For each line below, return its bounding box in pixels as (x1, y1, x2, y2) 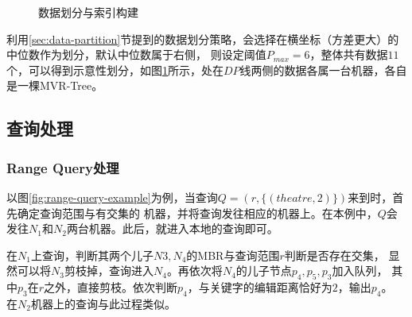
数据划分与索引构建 (38, 4, 138, 20)
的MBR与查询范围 (186, 246, 280, 263)
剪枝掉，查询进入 (64, 262, 154, 279)
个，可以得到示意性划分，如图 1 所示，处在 (6, 61, 223, 78)
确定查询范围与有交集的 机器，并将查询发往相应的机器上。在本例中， (17, 204, 378, 221)
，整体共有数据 (309, 46, 388, 63)
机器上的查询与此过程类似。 (30, 295, 176, 311)
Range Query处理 (6, 157, 119, 177)
